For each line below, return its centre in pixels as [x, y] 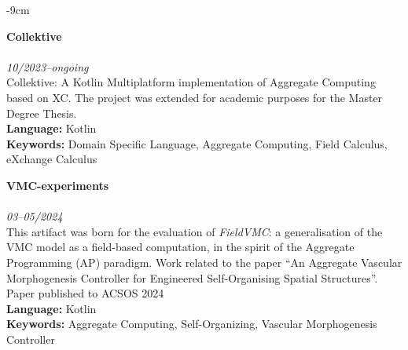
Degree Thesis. [42, 113]
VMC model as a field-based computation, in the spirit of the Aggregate [180, 247]
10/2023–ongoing [48, 66]
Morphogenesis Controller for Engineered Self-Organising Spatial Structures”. [192, 277]
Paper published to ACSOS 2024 [85, 293]
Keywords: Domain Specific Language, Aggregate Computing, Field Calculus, [197, 143]
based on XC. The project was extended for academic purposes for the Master [195, 97]
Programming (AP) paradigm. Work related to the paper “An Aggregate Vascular [204, 262]
